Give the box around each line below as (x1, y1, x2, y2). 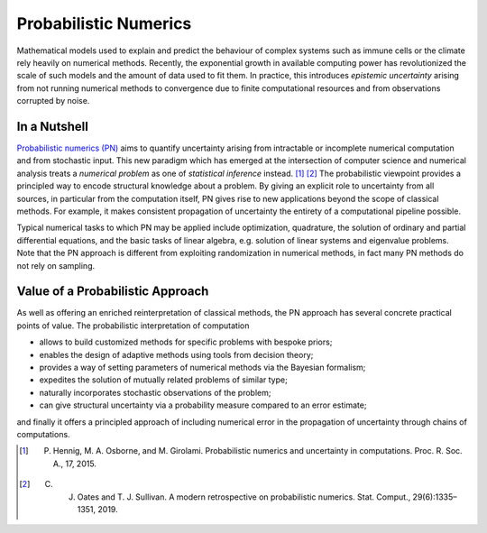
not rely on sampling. (16, 260, 96, 271)
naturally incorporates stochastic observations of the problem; (39, 387, 271, 398)
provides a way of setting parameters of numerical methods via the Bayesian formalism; (39, 362, 366, 372)
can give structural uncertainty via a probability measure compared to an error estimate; (39, 400, 367, 410)
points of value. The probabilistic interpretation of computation (16, 320, 250, 331)
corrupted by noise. (16, 96, 90, 106)
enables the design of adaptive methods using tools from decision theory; (39, 349, 314, 360)
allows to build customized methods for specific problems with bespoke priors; (39, 336, 333, 347)
